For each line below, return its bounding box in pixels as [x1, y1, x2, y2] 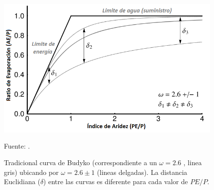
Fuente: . [4, 141, 30, 151]
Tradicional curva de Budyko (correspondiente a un [4, 157, 157, 167]
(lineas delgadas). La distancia [97, 167, 187, 177]
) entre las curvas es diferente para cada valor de [43, 176, 188, 187]
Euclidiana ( [4, 176, 40, 187]
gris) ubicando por [4, 167, 59, 177]
